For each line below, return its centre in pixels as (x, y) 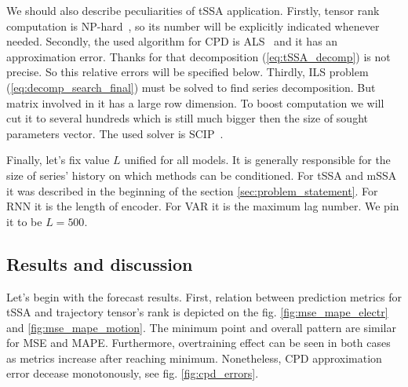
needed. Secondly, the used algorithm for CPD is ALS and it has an (172, 41)
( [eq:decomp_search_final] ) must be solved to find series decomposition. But (191, 87)
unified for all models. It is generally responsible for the (257, 160)
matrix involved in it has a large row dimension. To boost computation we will (195, 102)
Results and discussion (100, 263)
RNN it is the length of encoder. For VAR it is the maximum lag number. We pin (203, 206)
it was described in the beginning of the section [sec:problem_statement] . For (192, 190)
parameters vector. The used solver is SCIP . (115, 133)
